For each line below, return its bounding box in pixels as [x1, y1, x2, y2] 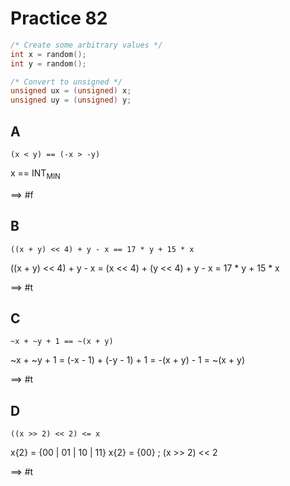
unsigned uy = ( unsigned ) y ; [10, 95, 132, 106]
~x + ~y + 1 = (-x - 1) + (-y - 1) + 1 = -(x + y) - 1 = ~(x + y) [10, 354, 246, 366]
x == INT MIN [10, 167, 61, 181]
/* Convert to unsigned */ [10, 77, 123, 87]
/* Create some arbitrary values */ [10, 40, 163, 50]
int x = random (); [10, 49, 87, 59]
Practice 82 [10, 7, 108, 30]
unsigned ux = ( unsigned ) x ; [10, 86, 132, 96]
